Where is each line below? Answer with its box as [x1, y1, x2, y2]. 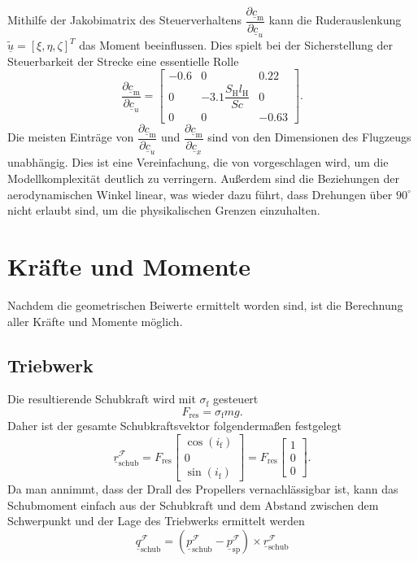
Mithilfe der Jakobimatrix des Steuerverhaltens [7, 11, 242, 28]
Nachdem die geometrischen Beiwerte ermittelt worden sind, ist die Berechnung [7, 296, 403, 313]
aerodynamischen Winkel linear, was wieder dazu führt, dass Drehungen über [7, 185, 393, 202]
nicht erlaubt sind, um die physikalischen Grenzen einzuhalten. [7, 202, 320, 219]
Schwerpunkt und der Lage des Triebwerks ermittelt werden [7, 512, 305, 529]
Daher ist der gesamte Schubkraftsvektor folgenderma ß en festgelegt [7, 417, 342, 434]
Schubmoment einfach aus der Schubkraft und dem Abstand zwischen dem [7, 496, 379, 513]
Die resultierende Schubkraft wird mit [7, 390, 196, 407]
